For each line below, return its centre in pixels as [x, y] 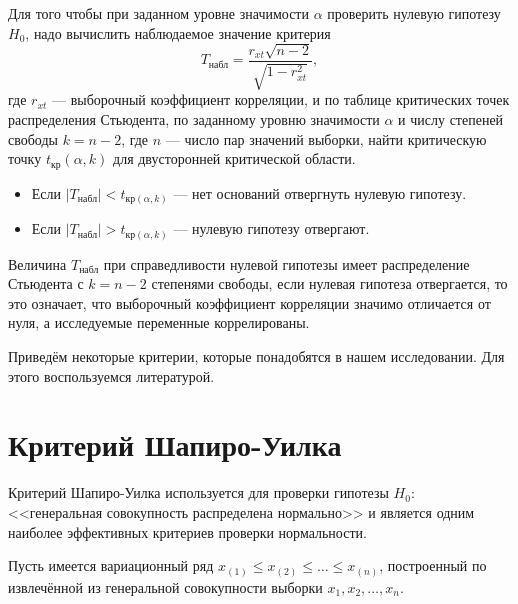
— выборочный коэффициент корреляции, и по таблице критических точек [280, 99]
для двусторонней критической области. [234, 158]
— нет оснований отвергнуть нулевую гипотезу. [320, 192]
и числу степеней [451, 119]
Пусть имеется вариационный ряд [111, 565]
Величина [37, 263]
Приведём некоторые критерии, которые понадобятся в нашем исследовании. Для [256, 356]
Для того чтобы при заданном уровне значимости [158, 13]
